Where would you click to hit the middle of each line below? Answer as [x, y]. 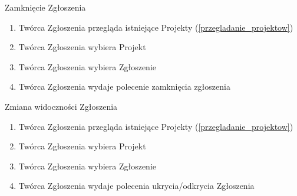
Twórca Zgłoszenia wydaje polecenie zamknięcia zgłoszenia [124, 86]
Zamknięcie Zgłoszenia [45, 7]
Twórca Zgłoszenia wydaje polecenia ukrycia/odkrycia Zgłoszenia [136, 186]
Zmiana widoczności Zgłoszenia [61, 106]
